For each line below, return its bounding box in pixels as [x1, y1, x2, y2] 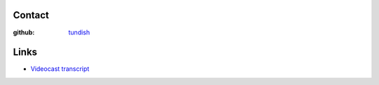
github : [13, 28, 35, 37]
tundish [68, 28, 91, 37]
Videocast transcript [30, 65, 90, 73]
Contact [13, 9, 49, 21]
